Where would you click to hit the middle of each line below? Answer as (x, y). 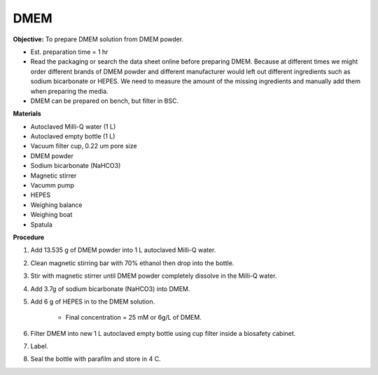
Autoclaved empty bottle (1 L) (73, 136)
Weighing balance (56, 205)
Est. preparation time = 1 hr (69, 52)
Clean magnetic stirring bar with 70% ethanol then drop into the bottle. (132, 263)
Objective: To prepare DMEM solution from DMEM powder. (98, 39)
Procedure (29, 237)
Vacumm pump (52, 185)
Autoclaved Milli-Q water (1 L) (73, 127)
